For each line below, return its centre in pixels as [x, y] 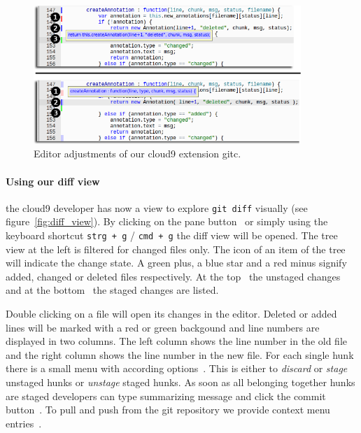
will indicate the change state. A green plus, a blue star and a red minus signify [176, 263]
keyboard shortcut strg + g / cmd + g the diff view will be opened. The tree [172, 235]
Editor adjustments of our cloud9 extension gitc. [137, 154]
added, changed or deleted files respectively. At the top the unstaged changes [173, 276]
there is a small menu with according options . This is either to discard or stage [177, 368]
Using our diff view [53, 181]
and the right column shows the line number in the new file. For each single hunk [180, 354]
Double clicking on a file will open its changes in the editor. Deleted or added [171, 314]
